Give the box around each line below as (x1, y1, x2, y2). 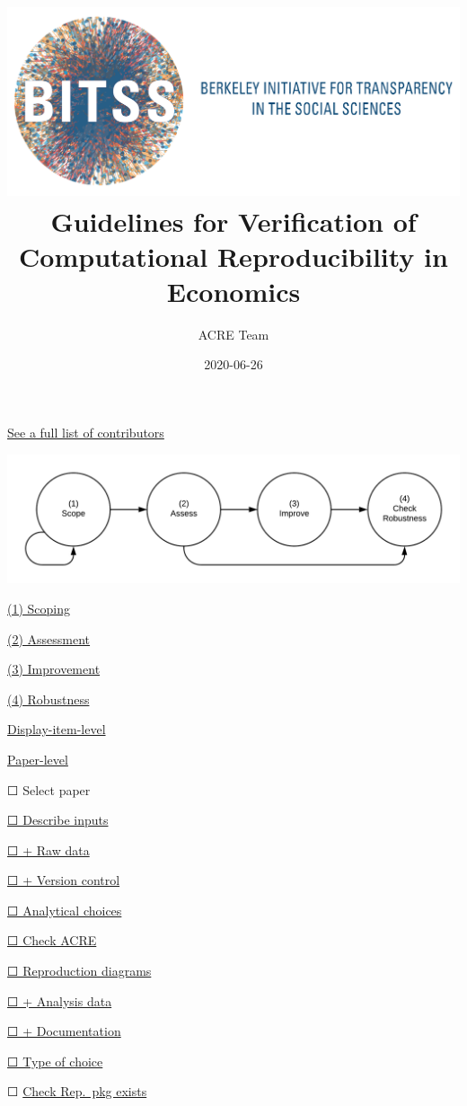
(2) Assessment (7, 629, 91, 648)
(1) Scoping (7, 598, 71, 617)
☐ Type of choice (7, 1051, 103, 1070)
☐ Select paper (7, 780, 91, 799)
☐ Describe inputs (7, 810, 109, 829)
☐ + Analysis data (7, 991, 112, 1010)
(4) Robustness (7, 689, 90, 708)
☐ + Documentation (7, 1022, 121, 1040)
